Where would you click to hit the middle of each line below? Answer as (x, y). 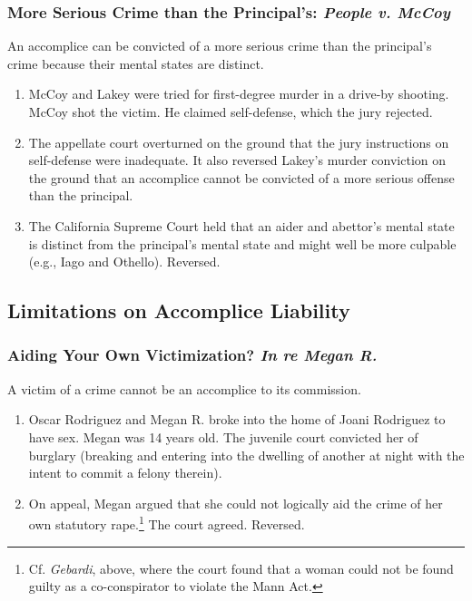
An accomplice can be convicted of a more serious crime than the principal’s (220, 46)
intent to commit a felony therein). (125, 473)
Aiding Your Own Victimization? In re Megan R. (192, 355)
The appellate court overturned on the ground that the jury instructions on (239, 142)
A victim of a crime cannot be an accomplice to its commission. (184, 388)
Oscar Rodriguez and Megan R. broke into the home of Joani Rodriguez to (237, 419)
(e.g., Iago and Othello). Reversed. (124, 262)
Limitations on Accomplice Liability (179, 310)
